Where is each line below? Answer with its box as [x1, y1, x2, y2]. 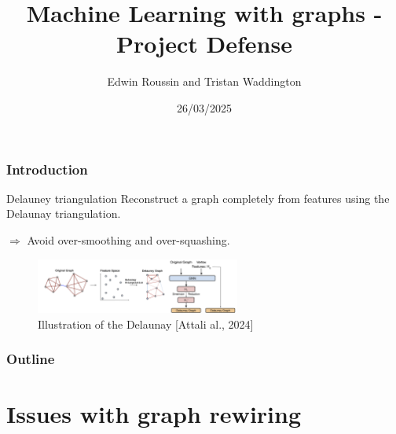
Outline [6, 349, 55, 369]
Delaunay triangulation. [6, 205, 121, 222]
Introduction [6, 159, 88, 178]
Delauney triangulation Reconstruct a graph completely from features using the [6, 189, 390, 206]
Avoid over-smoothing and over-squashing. [27, 231, 230, 248]
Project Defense [116, 28, 292, 60]
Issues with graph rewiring [6, 398, 302, 430]
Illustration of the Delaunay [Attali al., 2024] [38, 315, 254, 332]
